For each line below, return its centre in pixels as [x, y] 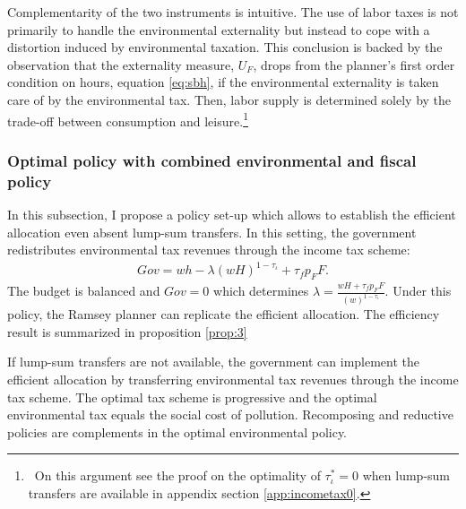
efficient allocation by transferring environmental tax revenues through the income [233, 379]
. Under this [418, 291]
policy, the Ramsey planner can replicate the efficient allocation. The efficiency [224, 314]
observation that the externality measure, [121, 64]
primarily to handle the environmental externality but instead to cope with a [219, 29]
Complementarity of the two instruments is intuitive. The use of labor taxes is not [233, 12]
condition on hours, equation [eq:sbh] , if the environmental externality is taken [223, 82]
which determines [261, 291]
